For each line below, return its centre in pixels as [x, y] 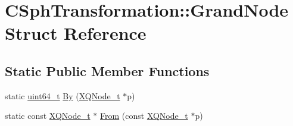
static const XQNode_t [48, 116]
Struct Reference [76, 33]
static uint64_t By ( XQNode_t [63, 95]
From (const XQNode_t [144, 116]
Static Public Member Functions [107, 70]
